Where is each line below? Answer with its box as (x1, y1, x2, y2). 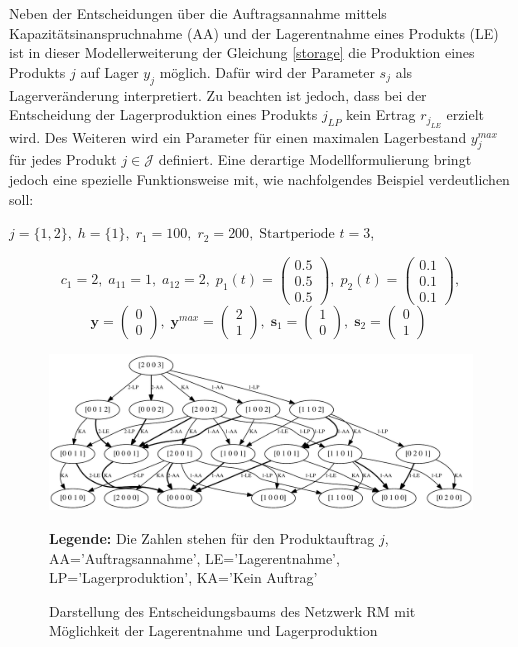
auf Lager (80, 61, 139, 82)
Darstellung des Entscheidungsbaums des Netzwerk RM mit (49, 600, 416, 621)
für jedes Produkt (9, 149, 117, 170)
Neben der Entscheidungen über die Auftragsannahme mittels (9, 3, 387, 23)
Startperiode (259, 227, 335, 242)
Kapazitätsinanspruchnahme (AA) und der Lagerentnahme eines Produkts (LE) (9, 22, 499, 43)
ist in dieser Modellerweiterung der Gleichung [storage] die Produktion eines (9, 42, 475, 63)
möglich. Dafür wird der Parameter (159, 61, 375, 82)
